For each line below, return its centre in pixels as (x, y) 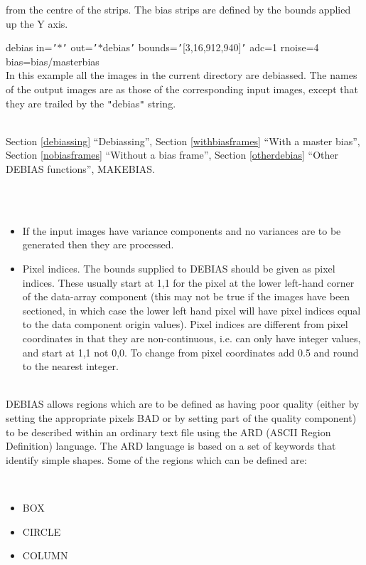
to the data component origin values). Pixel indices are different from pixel (185, 324)
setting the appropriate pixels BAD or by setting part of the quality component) (181, 417)
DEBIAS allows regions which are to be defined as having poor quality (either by (183, 404)
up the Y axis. (37, 23)
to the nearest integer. (70, 366)
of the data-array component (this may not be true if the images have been (186, 296)
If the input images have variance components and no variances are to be (182, 230)
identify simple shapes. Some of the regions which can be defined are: (156, 459)
